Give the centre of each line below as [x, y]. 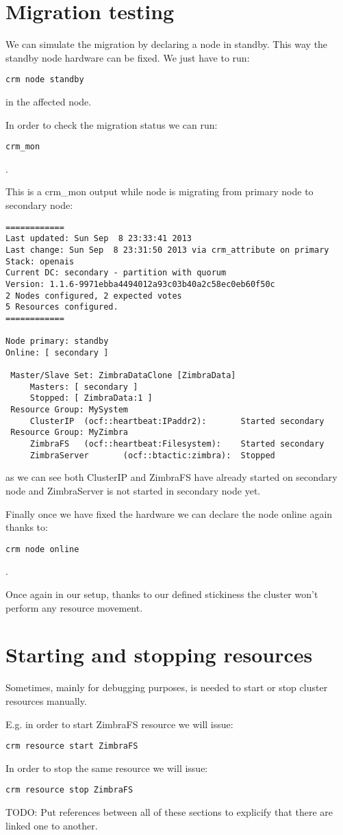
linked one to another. [52, 825]
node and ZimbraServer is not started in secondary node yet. [133, 490]
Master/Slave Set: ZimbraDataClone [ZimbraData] [123, 376]
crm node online [42, 549]
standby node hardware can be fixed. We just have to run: [128, 57]
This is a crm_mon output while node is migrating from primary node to [160, 191]
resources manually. [46, 700]
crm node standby [45, 80]
